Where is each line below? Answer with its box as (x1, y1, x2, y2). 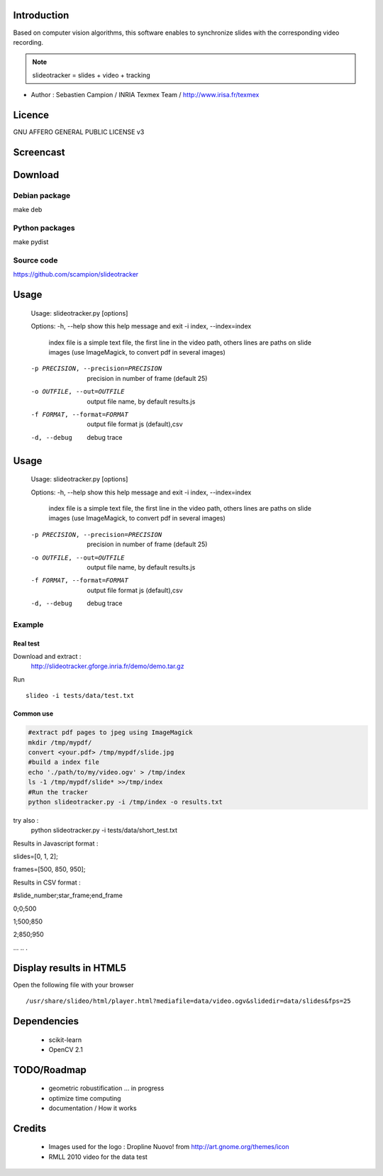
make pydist (13, 238, 49, 246)
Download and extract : (13, 653, 82, 661)
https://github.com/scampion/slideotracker (13, 270, 139, 279)
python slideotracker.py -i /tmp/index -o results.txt (28, 798, 223, 806)
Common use (13, 709, 54, 718)
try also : (13, 816, 39, 824)
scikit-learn (48, 1036, 82, 1044)
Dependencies (13, 1015, 79, 1027)
